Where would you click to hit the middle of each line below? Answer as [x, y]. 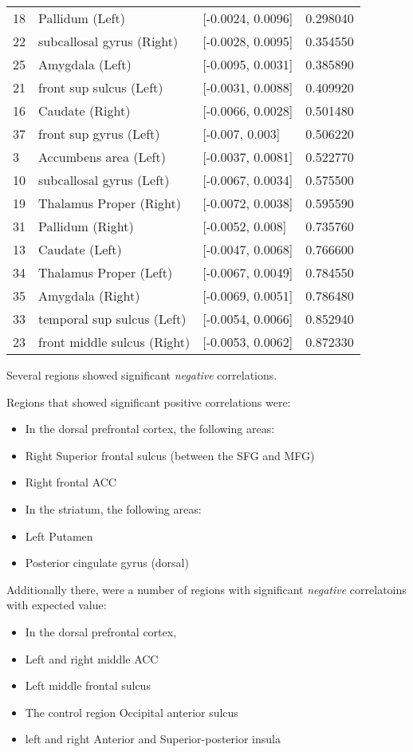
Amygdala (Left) [85, 64]
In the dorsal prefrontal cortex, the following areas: [150, 429]
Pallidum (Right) [86, 226]
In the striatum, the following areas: [113, 508]
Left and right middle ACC [92, 658]
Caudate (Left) [80, 249]
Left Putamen [59, 535]
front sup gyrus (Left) [99, 134]
